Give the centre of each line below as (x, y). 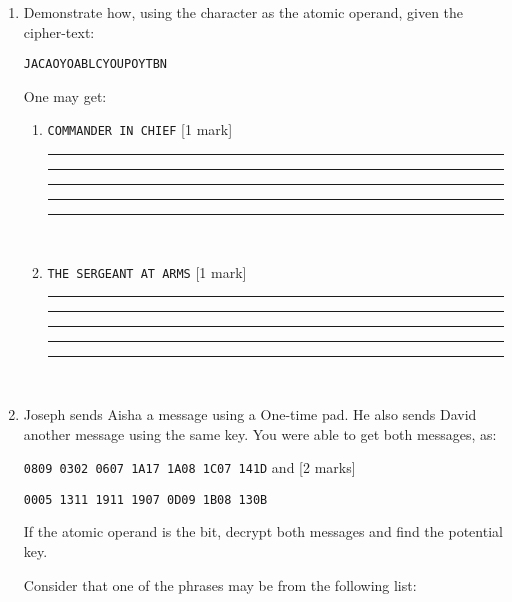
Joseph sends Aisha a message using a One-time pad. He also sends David (250, 413)
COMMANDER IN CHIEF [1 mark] (140, 129)
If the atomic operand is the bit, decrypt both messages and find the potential (263, 531)
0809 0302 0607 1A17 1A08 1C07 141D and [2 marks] (189, 467)
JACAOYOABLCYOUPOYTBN (95, 64)
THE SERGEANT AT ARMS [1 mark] (147, 271)
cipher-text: (59, 31)
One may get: (65, 95)
